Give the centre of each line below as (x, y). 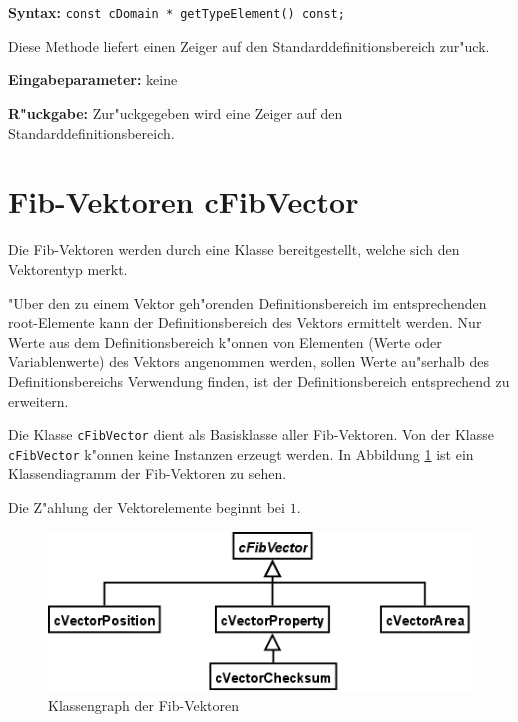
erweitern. (38, 400)
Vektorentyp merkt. (68, 268)
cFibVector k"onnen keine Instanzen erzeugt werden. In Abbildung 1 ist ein (241, 453)
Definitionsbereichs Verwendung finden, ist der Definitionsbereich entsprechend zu (259, 380)
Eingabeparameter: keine (93, 79)
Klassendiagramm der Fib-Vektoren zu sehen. (147, 473)
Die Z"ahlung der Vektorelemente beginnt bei (146, 507)
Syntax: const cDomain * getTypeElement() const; (176, 12)
